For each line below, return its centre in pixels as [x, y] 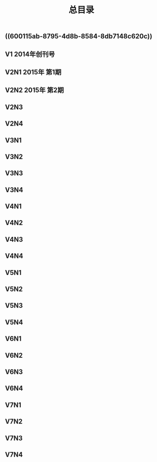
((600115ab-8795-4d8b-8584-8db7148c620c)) [79, 36]
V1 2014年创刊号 [30, 54]
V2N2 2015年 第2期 [34, 90]
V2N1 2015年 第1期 [33, 72]
